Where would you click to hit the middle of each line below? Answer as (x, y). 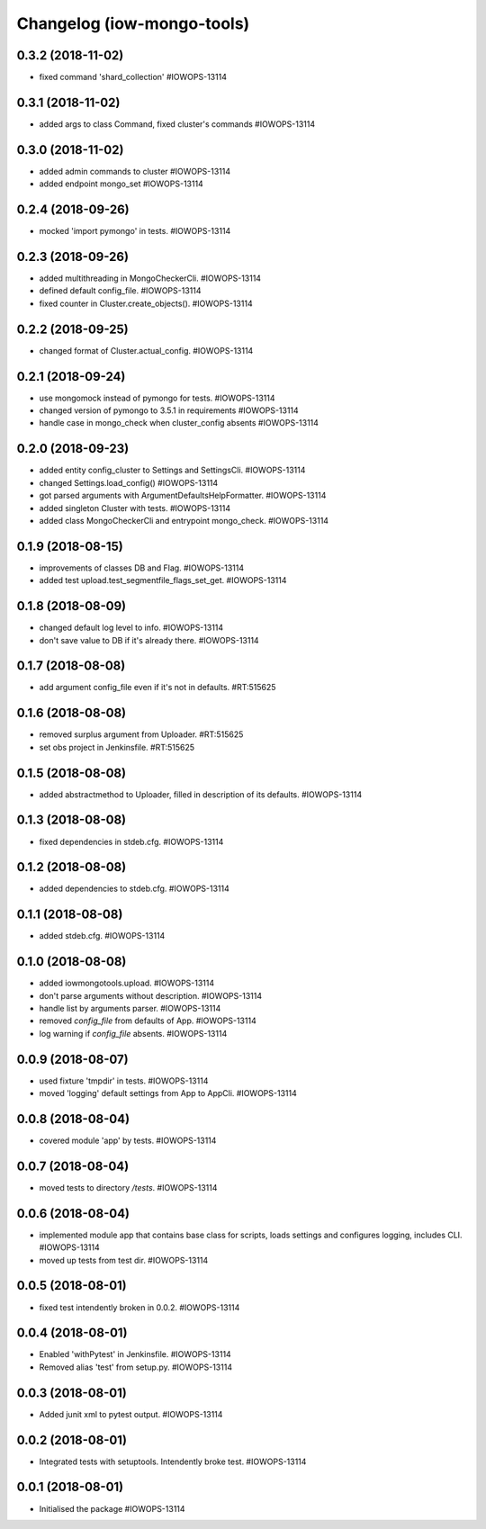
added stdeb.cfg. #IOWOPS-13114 (102, 936)
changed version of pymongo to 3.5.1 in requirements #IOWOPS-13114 (169, 410)
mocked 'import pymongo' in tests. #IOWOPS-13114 (135, 231)
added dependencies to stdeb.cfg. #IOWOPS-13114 (134, 889)
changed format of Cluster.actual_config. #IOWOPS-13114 (146, 350)
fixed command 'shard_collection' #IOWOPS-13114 (133, 77)
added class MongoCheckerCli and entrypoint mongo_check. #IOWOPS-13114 (184, 520)
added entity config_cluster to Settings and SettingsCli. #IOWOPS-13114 (172, 470)
